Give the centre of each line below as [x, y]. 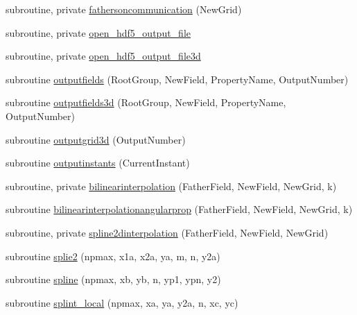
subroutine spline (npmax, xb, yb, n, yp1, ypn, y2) [113, 279]
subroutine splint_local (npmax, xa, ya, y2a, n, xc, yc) [122, 302]
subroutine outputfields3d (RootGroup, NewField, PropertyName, [146, 102]
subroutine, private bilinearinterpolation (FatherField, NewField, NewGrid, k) [171, 186]
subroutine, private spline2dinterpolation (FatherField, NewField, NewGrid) [167, 232]
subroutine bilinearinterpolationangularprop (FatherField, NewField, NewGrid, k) [179, 209]
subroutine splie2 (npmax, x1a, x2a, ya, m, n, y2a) [113, 256]
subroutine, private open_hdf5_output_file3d [103, 56]
